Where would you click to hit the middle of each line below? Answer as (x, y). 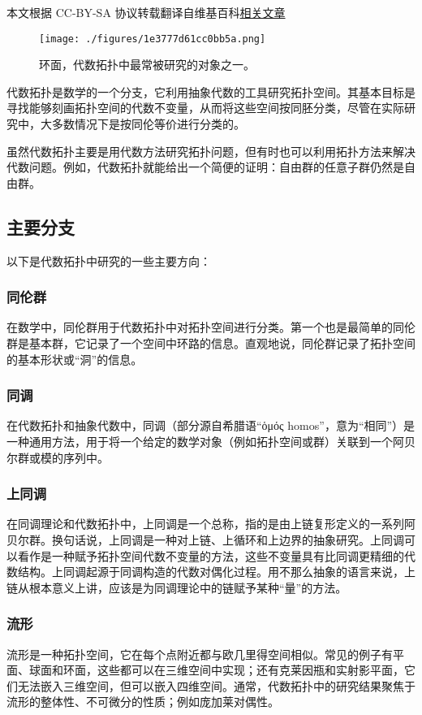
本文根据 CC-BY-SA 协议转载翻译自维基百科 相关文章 (146, 12)
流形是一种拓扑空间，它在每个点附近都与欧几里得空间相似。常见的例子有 (200, 654)
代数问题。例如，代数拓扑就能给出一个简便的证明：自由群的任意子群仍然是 (205, 167)
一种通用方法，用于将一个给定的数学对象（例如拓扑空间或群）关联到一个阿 (205, 442)
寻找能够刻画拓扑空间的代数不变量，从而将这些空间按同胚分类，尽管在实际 (205, 108)
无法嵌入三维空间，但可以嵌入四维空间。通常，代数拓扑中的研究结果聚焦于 (216, 685)
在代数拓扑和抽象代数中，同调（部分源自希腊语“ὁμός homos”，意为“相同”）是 (211, 425)
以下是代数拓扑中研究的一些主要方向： (109, 260)
